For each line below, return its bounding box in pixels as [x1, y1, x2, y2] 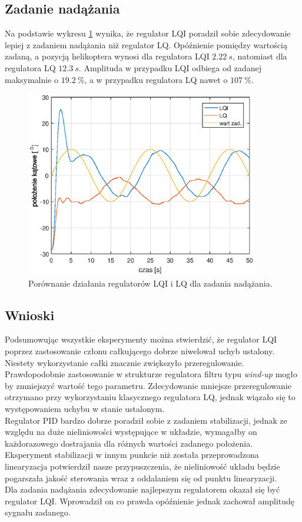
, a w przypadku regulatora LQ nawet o [84, 73, 228, 85]
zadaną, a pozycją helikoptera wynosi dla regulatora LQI [5, 50, 210, 62]
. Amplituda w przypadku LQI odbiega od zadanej [78, 61, 262, 74]
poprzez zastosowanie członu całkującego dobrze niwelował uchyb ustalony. [5, 345, 275, 357]
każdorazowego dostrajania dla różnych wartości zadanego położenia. [5, 437, 253, 449]
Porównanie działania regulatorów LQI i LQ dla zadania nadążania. [28, 277, 273, 289]
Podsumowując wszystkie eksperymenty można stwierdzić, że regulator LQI [5, 333, 277, 345]
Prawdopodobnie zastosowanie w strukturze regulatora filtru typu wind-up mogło [5, 368, 298, 380]
